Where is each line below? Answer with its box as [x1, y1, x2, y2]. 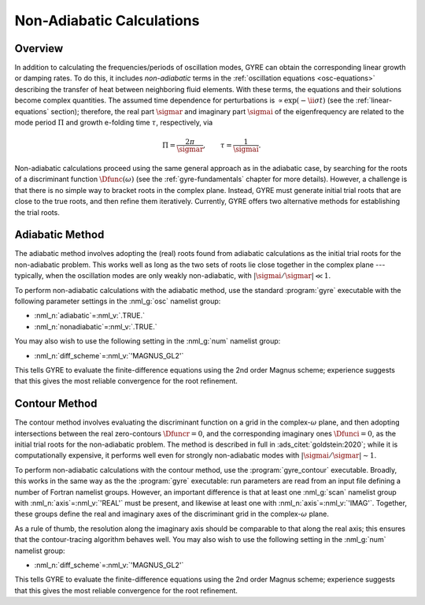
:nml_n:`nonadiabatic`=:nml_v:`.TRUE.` [34, 321, 157, 331]
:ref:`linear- [355, 95, 393, 106]
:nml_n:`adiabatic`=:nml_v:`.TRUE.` [34, 311, 146, 321]
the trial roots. [14, 207, 61, 217]
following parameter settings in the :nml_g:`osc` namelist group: [14, 296, 221, 306]
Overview [14, 42, 64, 55]
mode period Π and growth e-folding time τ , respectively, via [14, 118, 213, 128]
